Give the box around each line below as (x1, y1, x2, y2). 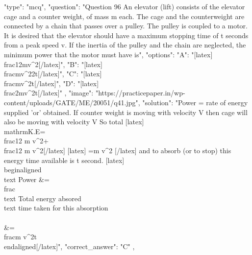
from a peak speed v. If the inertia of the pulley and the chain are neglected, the (4, 40, 246, 50)
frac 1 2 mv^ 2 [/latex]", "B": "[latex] (4, 59, 102, 69)
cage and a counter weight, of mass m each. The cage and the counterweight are (4, 11, 245, 21)
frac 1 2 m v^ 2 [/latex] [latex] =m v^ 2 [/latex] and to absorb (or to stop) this (4, 145, 231, 155)
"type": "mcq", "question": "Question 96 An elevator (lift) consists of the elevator (4, 1, 245, 11)
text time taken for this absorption (4, 203, 108, 213)
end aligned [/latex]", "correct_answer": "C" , (4, 241, 135, 251)
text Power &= (4, 174, 50, 184)
